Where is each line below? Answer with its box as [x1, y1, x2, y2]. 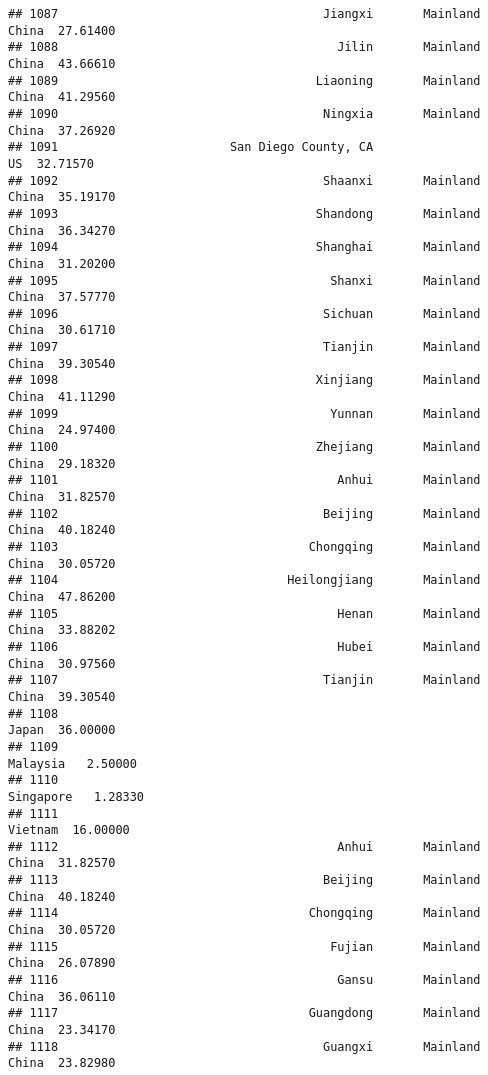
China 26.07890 [8, 956, 116, 971]
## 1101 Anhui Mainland [8, 473, 481, 488]
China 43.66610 [8, 56, 116, 71]
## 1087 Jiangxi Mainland [8, 7, 481, 21]
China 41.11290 [8, 390, 116, 405]
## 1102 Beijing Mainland [8, 506, 481, 521]
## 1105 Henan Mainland [8, 606, 481, 621]
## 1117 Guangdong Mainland [8, 1006, 481, 1021]
